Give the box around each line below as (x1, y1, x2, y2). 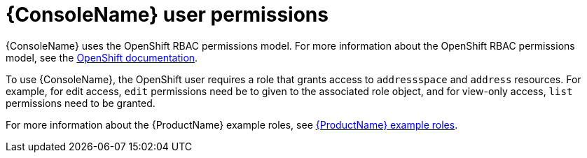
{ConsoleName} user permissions (6, 3, 329, 27)
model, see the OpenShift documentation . (6, 51, 198, 64)
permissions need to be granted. (6, 96, 156, 109)
